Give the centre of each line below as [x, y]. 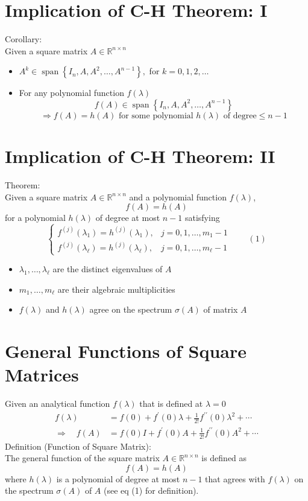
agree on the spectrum [131, 309]
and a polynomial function [178, 196]
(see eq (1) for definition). [151, 490]
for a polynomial [35, 218]
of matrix [221, 309]
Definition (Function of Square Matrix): [78, 446]
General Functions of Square [126, 351]
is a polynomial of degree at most [118, 478]
